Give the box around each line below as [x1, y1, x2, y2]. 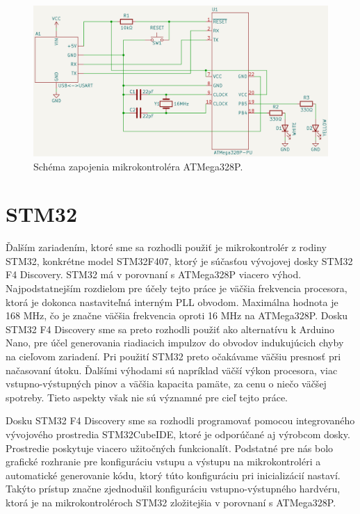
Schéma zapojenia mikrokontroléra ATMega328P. [33, 159, 243, 173]
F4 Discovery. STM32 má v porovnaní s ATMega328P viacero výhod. [6, 267, 302, 282]
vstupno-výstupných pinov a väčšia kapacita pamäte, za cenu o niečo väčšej [6, 376, 327, 391]
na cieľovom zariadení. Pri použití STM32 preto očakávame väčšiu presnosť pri [6, 349, 341, 364]
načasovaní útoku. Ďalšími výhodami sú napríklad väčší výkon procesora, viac [6, 362, 338, 377]
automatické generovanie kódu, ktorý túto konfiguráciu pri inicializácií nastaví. [6, 467, 341, 482]
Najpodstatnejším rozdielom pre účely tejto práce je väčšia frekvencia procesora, [6, 281, 347, 296]
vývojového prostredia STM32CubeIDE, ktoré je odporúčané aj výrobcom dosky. [6, 427, 350, 441]
